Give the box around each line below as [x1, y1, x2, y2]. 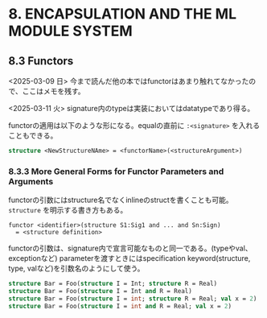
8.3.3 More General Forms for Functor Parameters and [8, 166, 224, 177]
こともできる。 [8, 130, 58, 140]
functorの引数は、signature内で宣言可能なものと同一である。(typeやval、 [8, 243, 253, 254]
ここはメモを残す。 [22, 86, 86, 96]
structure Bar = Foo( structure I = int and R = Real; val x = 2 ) [8, 302, 232, 310]
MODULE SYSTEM [8, 22, 133, 40]
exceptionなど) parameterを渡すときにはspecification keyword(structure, [8, 254, 251, 263]
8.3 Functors [8, 54, 74, 68]
